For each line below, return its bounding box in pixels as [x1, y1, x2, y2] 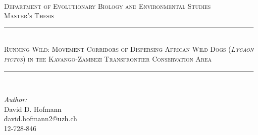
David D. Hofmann [4, 103, 62, 114]
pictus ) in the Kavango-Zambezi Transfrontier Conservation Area [4, 53, 212, 64]
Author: [4, 94, 27, 104]
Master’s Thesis [4, 10, 54, 21]
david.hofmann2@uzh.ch [4, 113, 77, 124]
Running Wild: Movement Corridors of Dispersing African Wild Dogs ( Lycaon [4, 44, 254, 54]
